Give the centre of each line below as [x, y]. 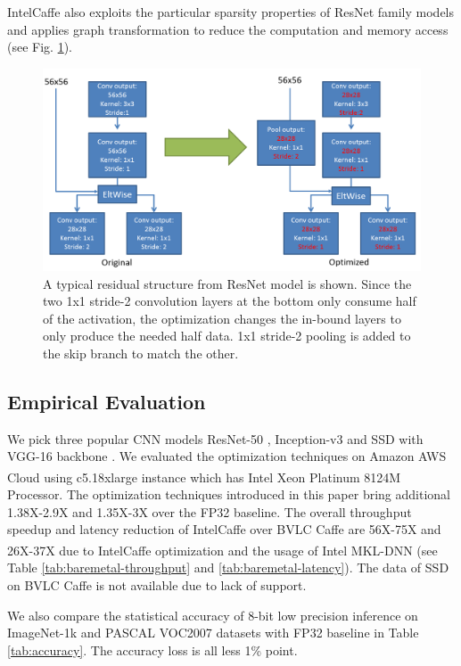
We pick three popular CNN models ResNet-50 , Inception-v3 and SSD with [215, 438]
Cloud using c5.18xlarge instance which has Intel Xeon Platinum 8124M [204, 477]
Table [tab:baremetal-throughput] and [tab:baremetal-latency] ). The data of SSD [228, 567]
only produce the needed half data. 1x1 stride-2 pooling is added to [227, 336]
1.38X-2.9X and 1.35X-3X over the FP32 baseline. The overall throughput [210, 511]
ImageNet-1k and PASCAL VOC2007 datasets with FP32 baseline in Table [213, 633]
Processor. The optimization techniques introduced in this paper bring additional [229, 494]
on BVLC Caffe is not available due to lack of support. [157, 584]
